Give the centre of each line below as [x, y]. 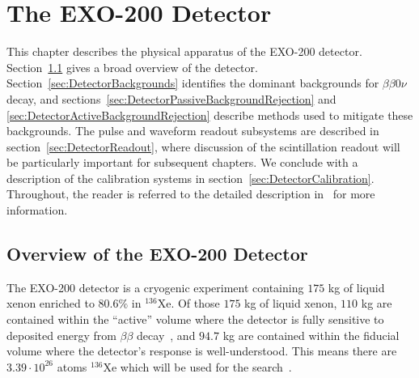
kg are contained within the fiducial [311, 335]
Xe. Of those [188, 303]
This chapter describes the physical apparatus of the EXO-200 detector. [184, 51]
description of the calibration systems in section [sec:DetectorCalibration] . [190, 178]
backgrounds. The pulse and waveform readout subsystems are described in [193, 131]
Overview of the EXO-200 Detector [157, 254]
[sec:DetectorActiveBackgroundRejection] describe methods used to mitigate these [210, 115]
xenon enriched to [51, 303]
